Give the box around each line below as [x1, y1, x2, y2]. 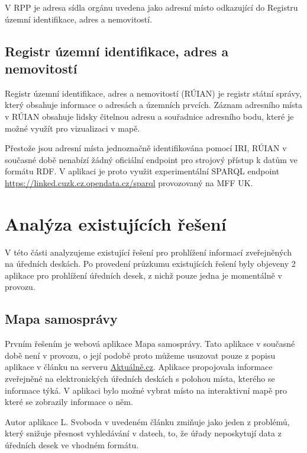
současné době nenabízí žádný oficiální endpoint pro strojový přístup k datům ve [5, 153, 298, 165]
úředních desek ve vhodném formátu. [5, 438, 139, 451]
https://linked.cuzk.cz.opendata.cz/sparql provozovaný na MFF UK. [5, 176, 253, 189]
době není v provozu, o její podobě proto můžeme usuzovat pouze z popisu [5, 349, 276, 361]
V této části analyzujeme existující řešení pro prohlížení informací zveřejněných [5, 245, 292, 258]
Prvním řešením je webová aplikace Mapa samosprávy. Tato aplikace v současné [5, 337, 295, 350]
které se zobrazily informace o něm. [5, 395, 133, 408]
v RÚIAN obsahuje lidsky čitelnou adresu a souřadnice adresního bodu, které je [5, 110, 294, 122]
